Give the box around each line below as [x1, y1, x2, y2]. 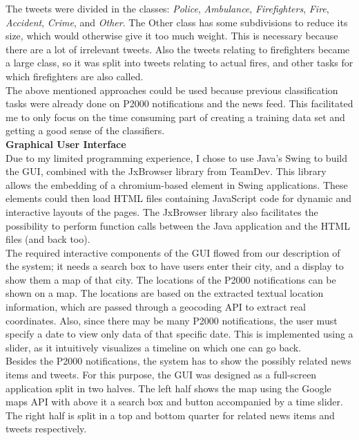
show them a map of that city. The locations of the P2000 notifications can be [6, 272, 336, 286]
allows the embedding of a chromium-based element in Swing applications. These [6, 177, 348, 192]
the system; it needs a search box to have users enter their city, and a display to [6, 259, 344, 273]
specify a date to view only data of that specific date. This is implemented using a [6, 327, 353, 341]
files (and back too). [6, 232, 90, 246]
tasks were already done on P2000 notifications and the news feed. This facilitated [6, 96, 353, 111]
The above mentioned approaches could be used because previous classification [6, 82, 338, 97]
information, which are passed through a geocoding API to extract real [6, 300, 306, 314]
